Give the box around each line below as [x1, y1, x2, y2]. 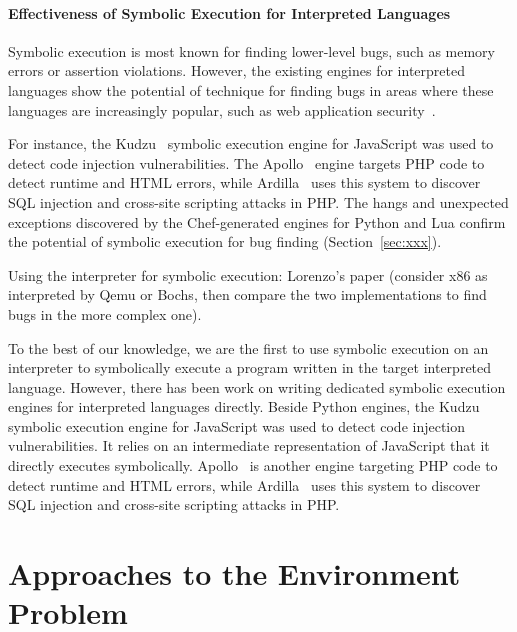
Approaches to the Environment [8, 553, 461, 594]
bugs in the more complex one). [8, 303, 202, 324]
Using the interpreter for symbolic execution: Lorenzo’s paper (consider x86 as [8, 264, 488, 285]
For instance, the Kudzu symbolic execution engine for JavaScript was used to [8, 133, 494, 154]
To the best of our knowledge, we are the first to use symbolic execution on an [8, 337, 489, 358]
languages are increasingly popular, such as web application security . [8, 99, 436, 120]
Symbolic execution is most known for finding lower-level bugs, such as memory [8, 40, 495, 61]
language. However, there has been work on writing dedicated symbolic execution [8, 376, 506, 397]
